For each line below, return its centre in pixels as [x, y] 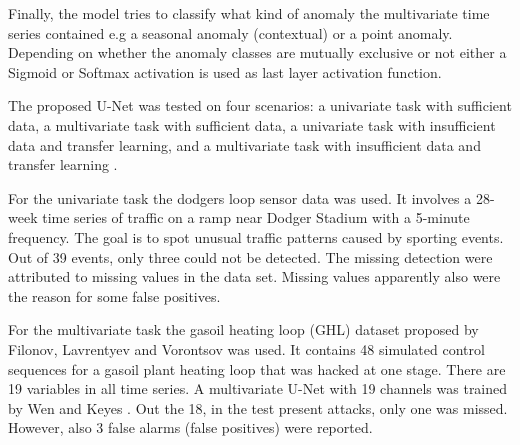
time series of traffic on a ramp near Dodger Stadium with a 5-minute [256, 217]
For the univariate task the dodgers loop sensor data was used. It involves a [240, 197]
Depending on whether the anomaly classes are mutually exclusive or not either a [257, 52]
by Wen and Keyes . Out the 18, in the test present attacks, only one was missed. [258, 407]
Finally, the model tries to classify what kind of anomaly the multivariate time [249, 13]
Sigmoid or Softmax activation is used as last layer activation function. [225, 71]
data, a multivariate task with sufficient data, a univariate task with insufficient [252, 124]
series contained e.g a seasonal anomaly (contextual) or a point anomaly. [230, 32]
